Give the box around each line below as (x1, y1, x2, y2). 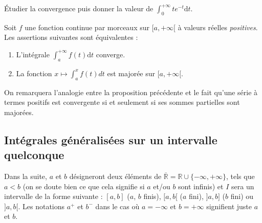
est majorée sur (107, 68, 156, 78)
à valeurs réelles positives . (178, 21, 258, 32)
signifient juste (206, 200, 252, 211)
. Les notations (18, 200, 65, 211)
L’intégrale (16, 49, 50, 59)
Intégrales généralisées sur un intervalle (4, 131, 217, 147)
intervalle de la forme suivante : (4, 191, 103, 202)
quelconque (4, 147, 64, 163)
